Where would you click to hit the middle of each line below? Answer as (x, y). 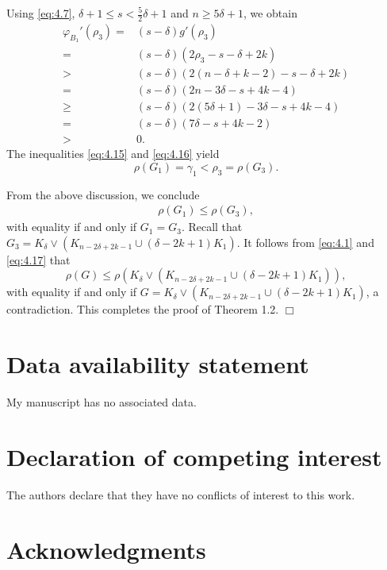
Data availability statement (158, 364)
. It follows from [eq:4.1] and (305, 242)
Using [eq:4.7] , (41, 13)
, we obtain (270, 13)
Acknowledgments (106, 549)
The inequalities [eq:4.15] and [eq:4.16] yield (113, 154)
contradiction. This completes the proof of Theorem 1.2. (143, 309)
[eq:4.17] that (38, 259)
